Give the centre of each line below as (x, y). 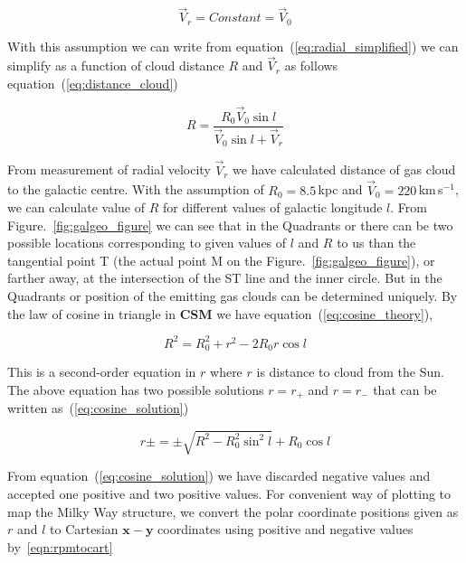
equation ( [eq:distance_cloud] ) (93, 84)
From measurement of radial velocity (109, 169)
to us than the (376, 243)
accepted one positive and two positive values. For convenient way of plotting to (229, 493)
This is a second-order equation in (102, 372)
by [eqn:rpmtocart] (60, 546)
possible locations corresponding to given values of (147, 243)
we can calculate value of (76, 207)
